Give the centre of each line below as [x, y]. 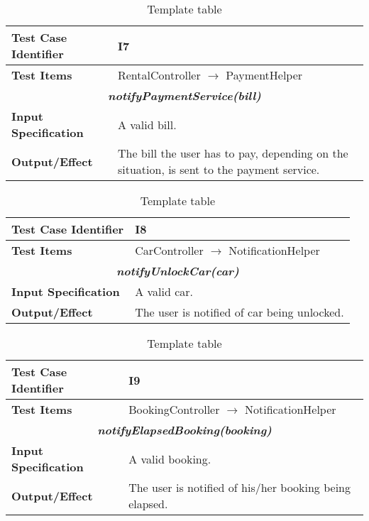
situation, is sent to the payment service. [219, 169]
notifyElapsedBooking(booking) [184, 430]
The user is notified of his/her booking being [239, 487]
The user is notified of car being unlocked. [239, 312]
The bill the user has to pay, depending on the [233, 153]
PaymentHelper [264, 75]
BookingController [174, 409]
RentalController [159, 75]
